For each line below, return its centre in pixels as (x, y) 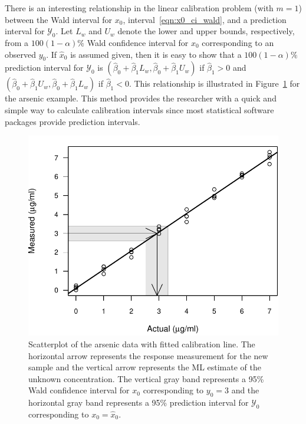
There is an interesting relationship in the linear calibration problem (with (139, 8)
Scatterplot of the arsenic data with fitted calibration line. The (142, 344)
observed (21, 54)
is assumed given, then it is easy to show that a (156, 54)
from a (17, 42)
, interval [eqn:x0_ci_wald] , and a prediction (205, 19)
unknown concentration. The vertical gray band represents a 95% (146, 378)
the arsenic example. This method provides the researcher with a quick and (141, 98)
